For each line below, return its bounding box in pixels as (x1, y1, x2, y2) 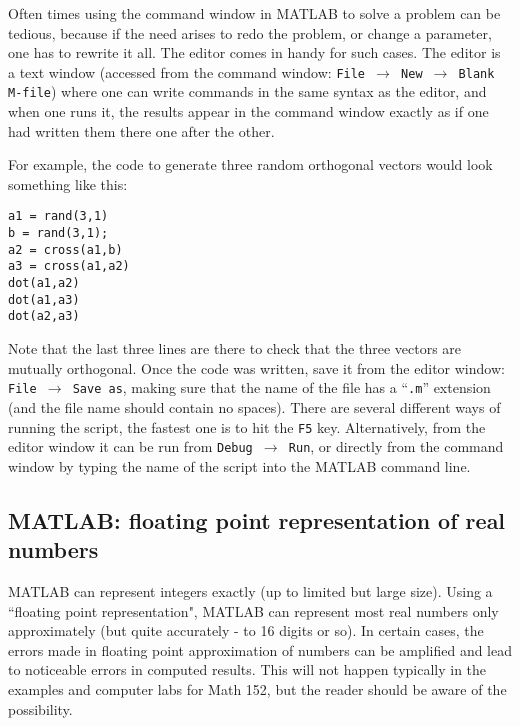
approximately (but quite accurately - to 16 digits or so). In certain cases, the (8, 620, 484, 641)
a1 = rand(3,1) (8, 209, 109, 224)
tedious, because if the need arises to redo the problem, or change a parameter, (8, 22, 492, 43)
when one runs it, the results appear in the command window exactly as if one (8, 101, 489, 122)
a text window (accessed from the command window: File (8, 61, 366, 82)
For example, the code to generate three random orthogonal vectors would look (8, 154, 493, 175)
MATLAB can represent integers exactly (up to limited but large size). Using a (8, 581, 493, 601)
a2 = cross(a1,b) (8, 242, 123, 257)
